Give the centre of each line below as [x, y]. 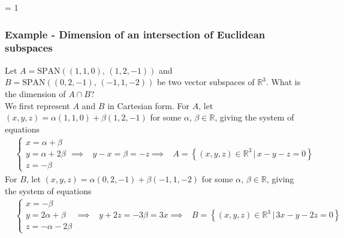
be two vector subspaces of [206, 82]
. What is [283, 82]
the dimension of [35, 93]
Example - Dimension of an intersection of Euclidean [135, 34]
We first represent [37, 105]
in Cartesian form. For [149, 105]
